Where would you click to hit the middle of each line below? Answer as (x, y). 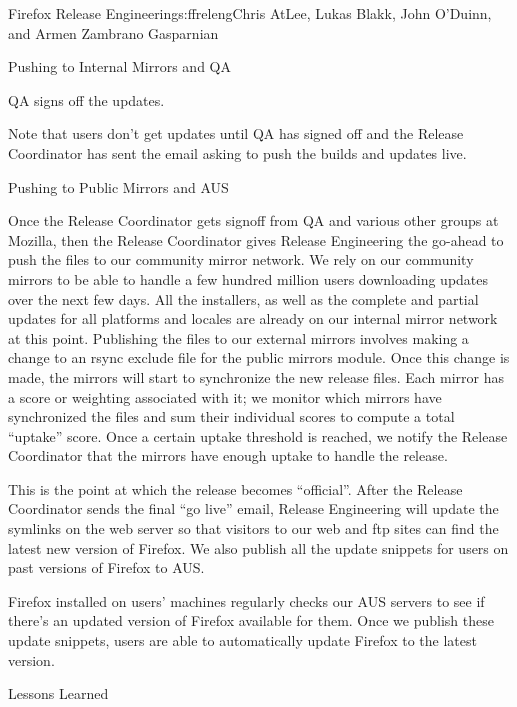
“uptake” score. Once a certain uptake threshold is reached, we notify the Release (258, 435)
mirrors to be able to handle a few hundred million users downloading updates (248, 278)
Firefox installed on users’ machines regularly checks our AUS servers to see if (246, 600)
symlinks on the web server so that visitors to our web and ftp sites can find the (253, 528)
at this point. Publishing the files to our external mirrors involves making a (238, 337)
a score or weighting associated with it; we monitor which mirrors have (225, 396)
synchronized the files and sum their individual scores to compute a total (231, 416)
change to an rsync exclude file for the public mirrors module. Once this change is (259, 357)
